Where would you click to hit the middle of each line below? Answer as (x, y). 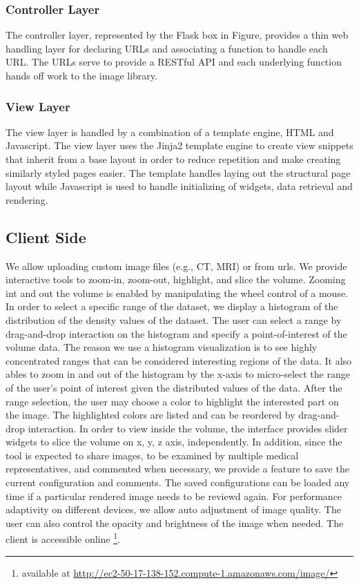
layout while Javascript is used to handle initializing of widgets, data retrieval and (179, 186)
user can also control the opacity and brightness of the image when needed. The (175, 522)
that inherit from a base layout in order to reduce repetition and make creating (173, 159)
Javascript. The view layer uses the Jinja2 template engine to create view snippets (179, 145)
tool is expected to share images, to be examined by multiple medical (152, 455)
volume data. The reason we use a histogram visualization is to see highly (162, 347)
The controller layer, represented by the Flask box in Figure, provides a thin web (177, 35)
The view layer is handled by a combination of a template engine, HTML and (170, 132)
